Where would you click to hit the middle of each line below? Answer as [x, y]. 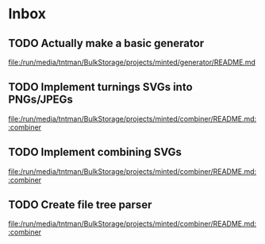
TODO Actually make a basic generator [106, 43]
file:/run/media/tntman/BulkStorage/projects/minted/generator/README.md [132, 62]
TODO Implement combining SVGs [95, 152]
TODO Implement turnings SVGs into [100, 87]
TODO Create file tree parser [80, 205]
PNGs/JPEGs [41, 100]
